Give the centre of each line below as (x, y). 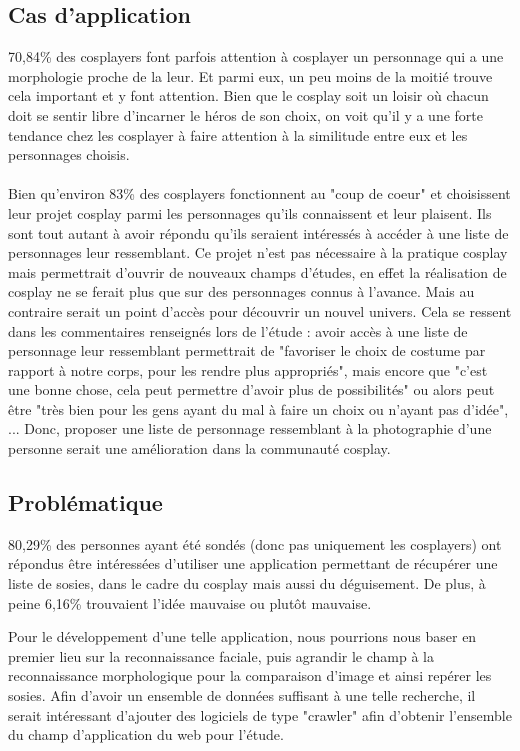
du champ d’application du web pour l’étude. (146, 734)
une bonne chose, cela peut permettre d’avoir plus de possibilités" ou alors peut (251, 389)
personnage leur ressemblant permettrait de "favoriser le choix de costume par (247, 350)
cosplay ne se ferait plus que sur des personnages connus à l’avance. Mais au (241, 291)
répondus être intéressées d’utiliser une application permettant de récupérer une (253, 563)
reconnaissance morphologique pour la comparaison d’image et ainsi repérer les (250, 675)
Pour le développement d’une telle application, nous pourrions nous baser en (242, 636)
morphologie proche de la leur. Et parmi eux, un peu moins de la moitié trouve (250, 75)
